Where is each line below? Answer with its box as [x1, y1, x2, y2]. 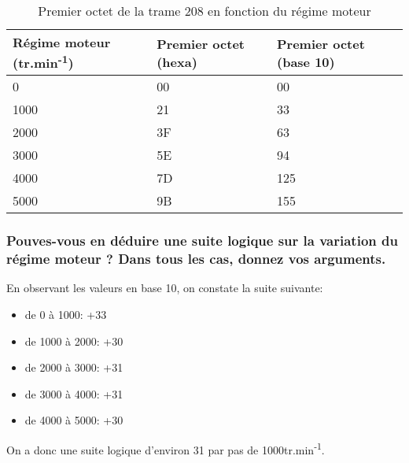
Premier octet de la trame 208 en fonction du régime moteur [38, 2, 371, 20]
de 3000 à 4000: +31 [24, 385, 123, 402]
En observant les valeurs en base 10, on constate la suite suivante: [6, 280, 323, 296]
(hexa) [157, 52, 197, 71]
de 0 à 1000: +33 [24, 306, 107, 323]
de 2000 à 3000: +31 [24, 359, 123, 376]
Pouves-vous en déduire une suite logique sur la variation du [6, 231, 398, 250]
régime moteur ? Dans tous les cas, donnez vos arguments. [6, 249, 386, 269]
